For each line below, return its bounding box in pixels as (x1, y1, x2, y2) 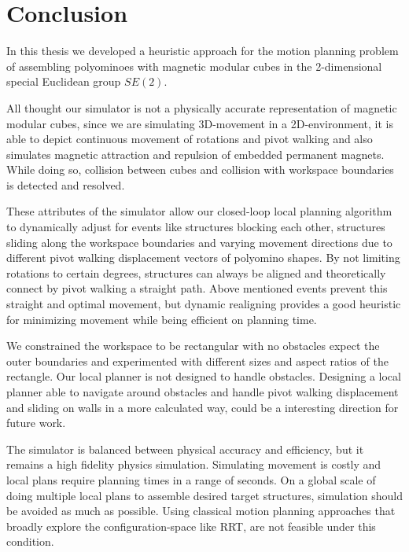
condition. (6, 533, 54, 550)
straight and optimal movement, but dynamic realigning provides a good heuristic (6, 296, 401, 312)
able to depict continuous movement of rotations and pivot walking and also (6, 131, 373, 147)
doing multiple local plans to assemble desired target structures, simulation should (6, 487, 403, 503)
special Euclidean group (6, 73, 121, 90)
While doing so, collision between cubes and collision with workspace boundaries (6, 161, 394, 178)
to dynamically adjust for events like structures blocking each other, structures (6, 219, 385, 235)
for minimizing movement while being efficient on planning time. (6, 311, 317, 327)
